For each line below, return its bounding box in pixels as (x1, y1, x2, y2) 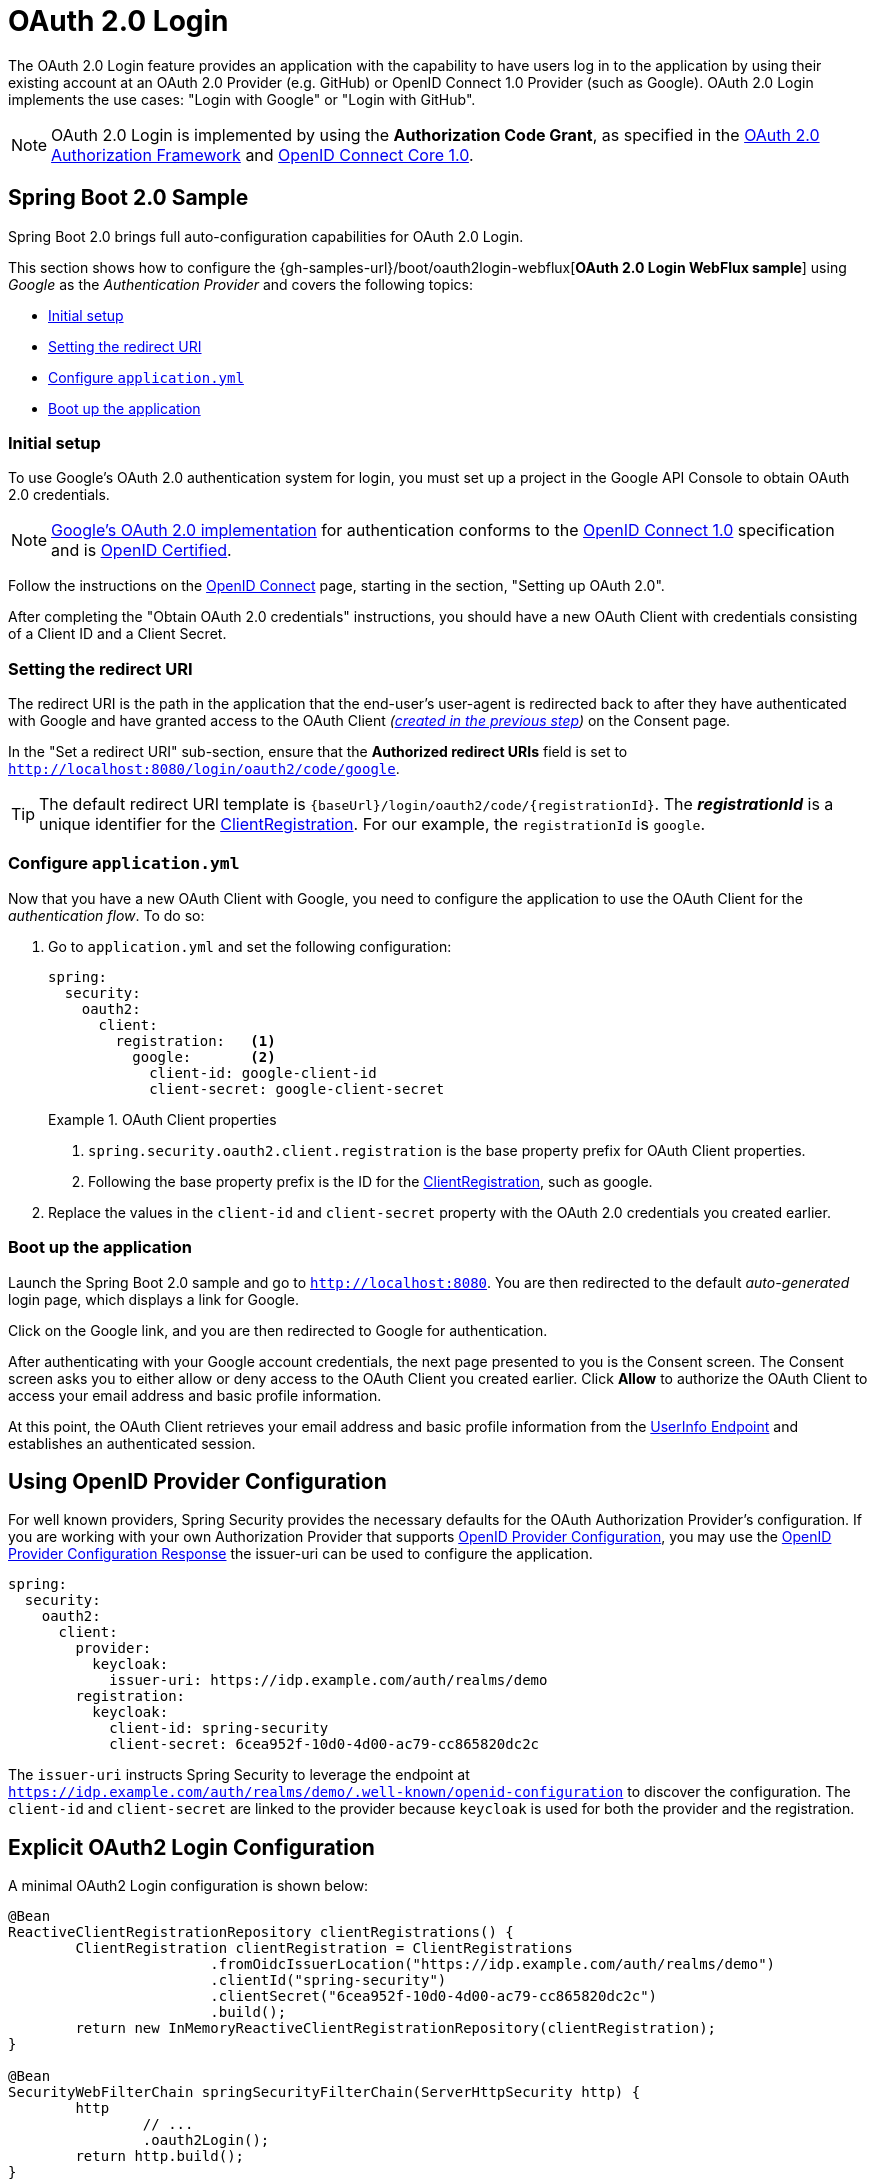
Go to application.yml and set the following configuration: (48, 937, 452, 955)
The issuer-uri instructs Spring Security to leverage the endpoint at (8, 1766, 470, 1784)
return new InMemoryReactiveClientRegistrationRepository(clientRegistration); (75, 2020, 717, 2037)
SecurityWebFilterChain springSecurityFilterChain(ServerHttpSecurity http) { (8, 2084, 641, 2101)
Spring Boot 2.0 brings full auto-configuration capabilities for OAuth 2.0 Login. (8, 227, 524, 245)
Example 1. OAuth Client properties (48, 1110, 277, 1128)
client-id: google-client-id (149, 1064, 377, 1081)
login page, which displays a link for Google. (8, 1290, 300, 1308)
